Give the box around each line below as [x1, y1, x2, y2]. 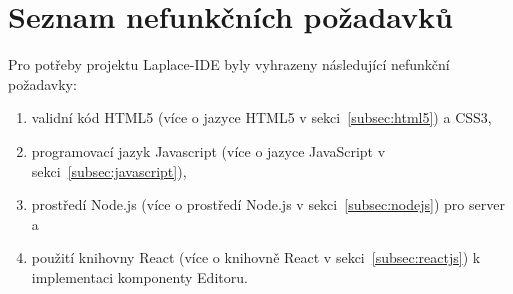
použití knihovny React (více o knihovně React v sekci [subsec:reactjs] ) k [31, 247, 481, 268]
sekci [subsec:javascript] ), [31, 160, 187, 181]
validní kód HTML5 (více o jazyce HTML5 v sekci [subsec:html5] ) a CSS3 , [31, 107, 492, 128]
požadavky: [8, 73, 77, 94]
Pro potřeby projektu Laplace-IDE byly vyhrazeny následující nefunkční [8, 54, 450, 75]
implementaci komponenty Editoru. [31, 266, 248, 287]
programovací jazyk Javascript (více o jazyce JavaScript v [31, 140, 386, 161]
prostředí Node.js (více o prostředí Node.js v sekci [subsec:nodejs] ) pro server [31, 194, 505, 215]
